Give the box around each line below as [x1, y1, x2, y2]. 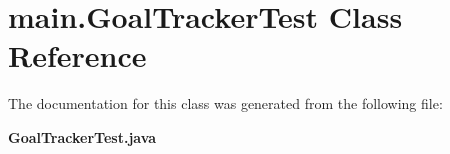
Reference [8, 35, 147, 76]
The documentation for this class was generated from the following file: [8, 93, 443, 114]
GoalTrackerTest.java [8, 126, 157, 147]
